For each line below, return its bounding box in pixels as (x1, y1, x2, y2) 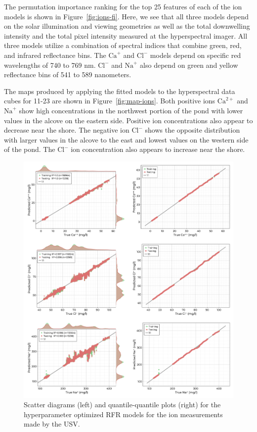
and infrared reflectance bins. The (4, 49, 106, 60)
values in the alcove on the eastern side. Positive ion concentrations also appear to (4, 115, 253, 125)
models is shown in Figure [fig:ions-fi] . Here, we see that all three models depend (4, 11, 249, 21)
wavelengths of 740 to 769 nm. (4, 59, 96, 70)
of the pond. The (4, 144, 55, 154)
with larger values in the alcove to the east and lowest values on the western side (4, 134, 249, 144)
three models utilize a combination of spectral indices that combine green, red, (4, 40, 242, 50)
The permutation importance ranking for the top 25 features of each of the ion (4, 1, 242, 11)
